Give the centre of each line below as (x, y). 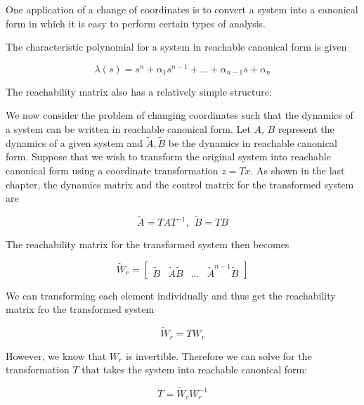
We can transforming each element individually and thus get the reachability (171, 295)
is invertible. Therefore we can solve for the (219, 355)
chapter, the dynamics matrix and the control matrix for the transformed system (180, 184)
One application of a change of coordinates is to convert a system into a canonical (182, 9)
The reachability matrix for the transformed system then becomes (148, 244)
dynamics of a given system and (74, 142)
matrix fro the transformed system (80, 309)
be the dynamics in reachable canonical (253, 142)
